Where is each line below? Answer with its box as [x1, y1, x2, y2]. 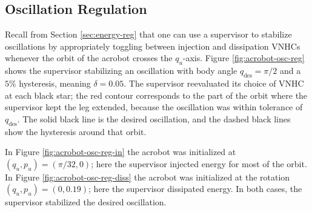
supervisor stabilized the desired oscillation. [5, 196, 167, 208]
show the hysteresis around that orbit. [5, 125, 147, 137]
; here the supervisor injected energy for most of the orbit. [91, 157, 307, 170]
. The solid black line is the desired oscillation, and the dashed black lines [17, 112, 291, 125]
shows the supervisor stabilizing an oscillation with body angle [5, 64, 237, 77]
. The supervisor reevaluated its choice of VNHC [124, 76, 304, 89]
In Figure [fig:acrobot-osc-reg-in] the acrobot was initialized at [5, 145, 236, 158]
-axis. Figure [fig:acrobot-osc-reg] [182, 51, 305, 64]
